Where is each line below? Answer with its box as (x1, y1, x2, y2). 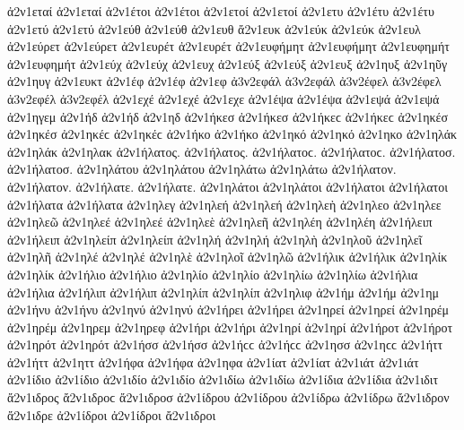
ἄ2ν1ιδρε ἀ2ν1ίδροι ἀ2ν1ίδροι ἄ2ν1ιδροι (7, 405, 216, 424)
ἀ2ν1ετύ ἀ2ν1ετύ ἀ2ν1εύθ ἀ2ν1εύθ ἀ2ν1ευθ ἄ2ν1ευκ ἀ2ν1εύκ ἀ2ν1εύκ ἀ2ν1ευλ (7, 19, 421, 38)
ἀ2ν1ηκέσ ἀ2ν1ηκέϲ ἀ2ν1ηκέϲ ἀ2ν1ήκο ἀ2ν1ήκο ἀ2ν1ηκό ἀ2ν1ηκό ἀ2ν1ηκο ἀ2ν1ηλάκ (7, 125, 458, 143)
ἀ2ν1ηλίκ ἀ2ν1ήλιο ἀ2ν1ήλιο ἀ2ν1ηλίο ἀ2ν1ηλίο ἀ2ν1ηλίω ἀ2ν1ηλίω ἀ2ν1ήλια (7, 264, 418, 283)
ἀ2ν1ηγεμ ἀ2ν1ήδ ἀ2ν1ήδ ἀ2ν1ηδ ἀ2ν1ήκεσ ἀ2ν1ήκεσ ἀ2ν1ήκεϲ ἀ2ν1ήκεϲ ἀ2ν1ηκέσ (7, 107, 449, 125)
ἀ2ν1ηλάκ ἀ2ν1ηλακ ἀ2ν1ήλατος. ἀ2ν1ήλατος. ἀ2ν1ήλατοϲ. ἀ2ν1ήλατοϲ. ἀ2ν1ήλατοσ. (7, 142, 456, 160)
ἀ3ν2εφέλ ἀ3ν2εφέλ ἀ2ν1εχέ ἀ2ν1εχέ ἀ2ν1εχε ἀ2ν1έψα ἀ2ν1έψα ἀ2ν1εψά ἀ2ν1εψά (7, 89, 440, 107)
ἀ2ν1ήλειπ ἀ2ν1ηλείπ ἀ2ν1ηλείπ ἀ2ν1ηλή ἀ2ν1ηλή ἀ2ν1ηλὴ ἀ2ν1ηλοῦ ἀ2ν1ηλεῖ (7, 229, 423, 248)
